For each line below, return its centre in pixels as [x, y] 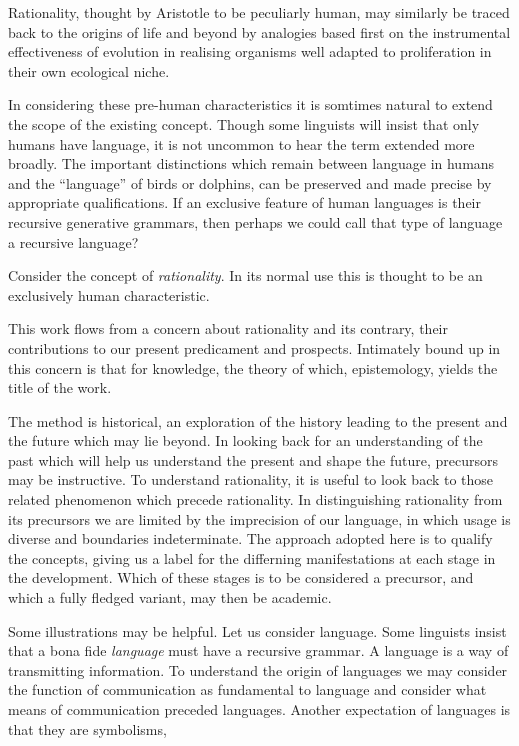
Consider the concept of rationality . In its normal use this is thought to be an [245, 275]
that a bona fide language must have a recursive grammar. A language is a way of [258, 650]
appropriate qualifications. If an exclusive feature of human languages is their [245, 202]
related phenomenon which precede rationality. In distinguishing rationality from [255, 499]
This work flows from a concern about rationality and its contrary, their [228, 328]
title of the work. [60, 387]
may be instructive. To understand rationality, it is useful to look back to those [251, 479]
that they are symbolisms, [87, 728]
